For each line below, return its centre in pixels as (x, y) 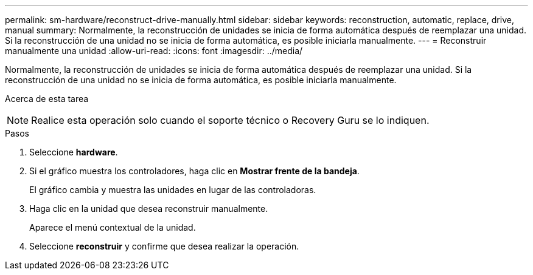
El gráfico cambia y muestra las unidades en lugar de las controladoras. (173, 190)
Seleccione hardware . (74, 152)
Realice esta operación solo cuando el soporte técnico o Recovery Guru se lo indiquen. (230, 120)
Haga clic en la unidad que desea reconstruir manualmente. (149, 209)
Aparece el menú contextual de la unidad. (113, 227)
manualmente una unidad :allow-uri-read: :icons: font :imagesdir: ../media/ (154, 51)
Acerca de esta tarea (47, 99)
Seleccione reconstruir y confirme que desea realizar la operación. (164, 246)
